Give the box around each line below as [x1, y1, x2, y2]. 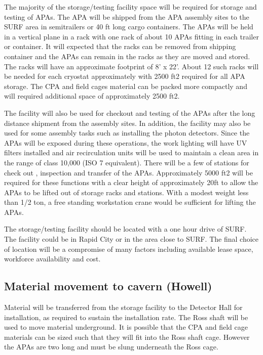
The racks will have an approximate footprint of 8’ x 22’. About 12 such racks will [4, 61, 259, 71]
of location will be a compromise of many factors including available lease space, [4, 243, 253, 254]
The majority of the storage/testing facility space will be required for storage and [4, 2, 257, 12]
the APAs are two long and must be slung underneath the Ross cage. [4, 341, 218, 352]
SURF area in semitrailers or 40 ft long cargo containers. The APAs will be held [4, 21, 253, 32]
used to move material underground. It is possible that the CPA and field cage [4, 322, 248, 332]
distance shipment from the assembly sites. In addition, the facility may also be [4, 117, 251, 128]
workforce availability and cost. [4, 253, 101, 264]
